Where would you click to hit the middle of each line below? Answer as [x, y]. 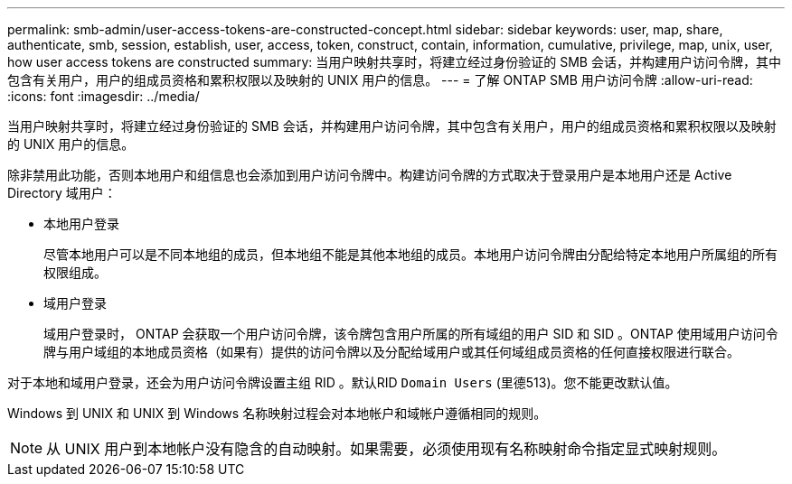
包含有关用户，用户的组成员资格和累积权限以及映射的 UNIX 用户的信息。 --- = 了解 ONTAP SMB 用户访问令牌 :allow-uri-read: [380, 80]
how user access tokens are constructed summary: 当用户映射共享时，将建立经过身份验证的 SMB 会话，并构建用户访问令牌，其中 [394, 62]
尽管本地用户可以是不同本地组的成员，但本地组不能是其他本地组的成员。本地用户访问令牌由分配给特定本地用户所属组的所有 [410, 254]
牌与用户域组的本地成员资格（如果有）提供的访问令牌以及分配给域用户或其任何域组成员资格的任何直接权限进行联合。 [391, 352]
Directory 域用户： [62, 193]
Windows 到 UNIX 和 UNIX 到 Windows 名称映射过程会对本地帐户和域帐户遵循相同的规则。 [277, 413]
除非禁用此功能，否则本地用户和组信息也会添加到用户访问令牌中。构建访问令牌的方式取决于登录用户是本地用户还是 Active [370, 175]
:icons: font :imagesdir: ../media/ [104, 96]
